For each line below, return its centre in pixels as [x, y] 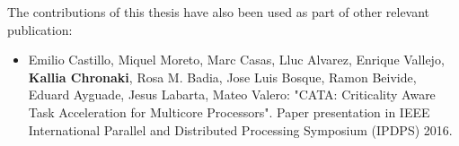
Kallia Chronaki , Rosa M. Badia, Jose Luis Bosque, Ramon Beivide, [222, 77]
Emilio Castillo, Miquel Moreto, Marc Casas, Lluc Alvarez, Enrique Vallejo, [236, 60]
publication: [40, 29]
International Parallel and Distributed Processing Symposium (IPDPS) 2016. [240, 129]
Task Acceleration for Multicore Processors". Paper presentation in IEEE [229, 112]
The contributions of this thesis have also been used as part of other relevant [219, 12]
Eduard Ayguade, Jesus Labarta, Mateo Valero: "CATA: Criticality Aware [232, 94]
